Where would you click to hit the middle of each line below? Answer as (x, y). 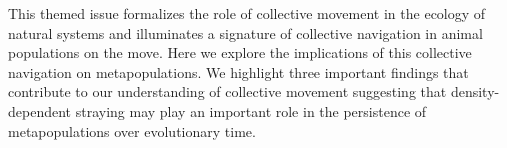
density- (475, 91)
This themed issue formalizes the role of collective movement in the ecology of (247, 13)
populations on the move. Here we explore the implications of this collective (240, 52)
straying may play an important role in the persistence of (251, 110)
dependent (40, 110)
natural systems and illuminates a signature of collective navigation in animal (245, 32)
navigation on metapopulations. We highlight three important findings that (238, 71)
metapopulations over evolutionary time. (132, 130)
